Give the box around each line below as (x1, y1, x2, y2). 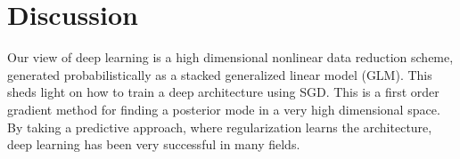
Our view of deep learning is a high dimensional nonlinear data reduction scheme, (7, 48, 454, 67)
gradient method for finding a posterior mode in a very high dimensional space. (7, 99, 440, 118)
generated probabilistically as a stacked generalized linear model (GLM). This (7, 65, 432, 83)
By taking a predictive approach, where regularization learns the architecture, (7, 117, 432, 136)
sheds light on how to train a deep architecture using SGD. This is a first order (7, 83, 439, 101)
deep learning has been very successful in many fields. (7, 135, 300, 154)
